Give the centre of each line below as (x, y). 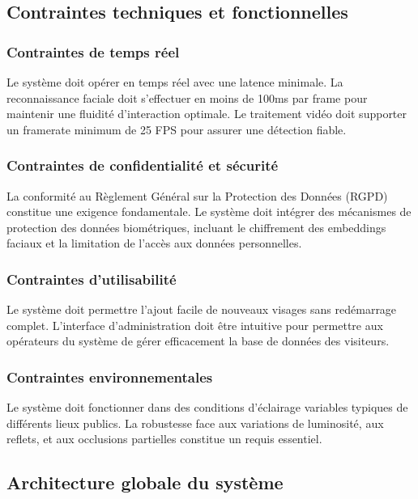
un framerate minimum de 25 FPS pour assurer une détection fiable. (177, 129)
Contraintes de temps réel (93, 51)
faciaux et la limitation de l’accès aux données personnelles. (154, 243)
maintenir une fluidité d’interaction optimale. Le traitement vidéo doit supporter (207, 114)
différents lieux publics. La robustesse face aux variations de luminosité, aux (195, 423)
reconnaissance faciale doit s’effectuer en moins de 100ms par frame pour (187, 97)
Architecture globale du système (145, 482)
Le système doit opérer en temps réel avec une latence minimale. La (175, 82)
